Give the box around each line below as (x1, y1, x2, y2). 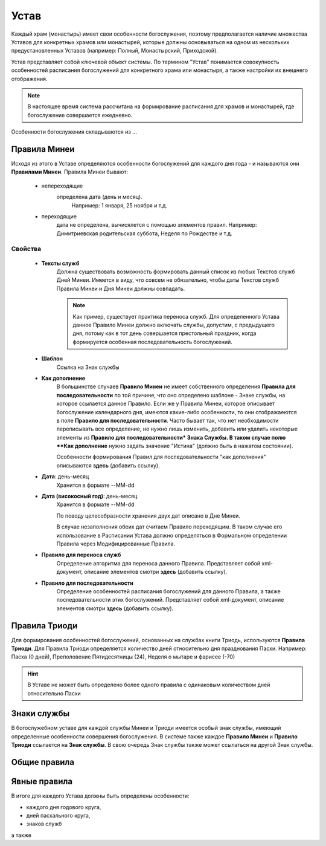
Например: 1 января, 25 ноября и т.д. (71, 201, 168, 209)
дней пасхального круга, (26, 812, 91, 819)
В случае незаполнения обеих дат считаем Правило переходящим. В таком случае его (56, 523, 283, 530)
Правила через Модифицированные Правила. (56, 540, 176, 547)
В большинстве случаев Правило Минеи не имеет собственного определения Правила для (56, 383, 296, 390)
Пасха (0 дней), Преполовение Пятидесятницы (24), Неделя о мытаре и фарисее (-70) (11, 653, 235, 660)
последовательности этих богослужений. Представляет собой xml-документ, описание (56, 596, 284, 604)
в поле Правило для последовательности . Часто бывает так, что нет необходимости (56, 417, 279, 424)
